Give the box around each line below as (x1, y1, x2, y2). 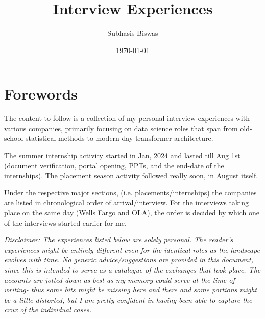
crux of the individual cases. (4, 304, 91, 315)
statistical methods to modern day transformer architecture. (26, 133, 213, 143)
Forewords (4, 83, 78, 104)
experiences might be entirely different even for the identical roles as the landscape (4, 244, 260, 255)
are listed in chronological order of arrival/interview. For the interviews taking (4, 197, 249, 208)
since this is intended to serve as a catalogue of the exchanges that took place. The (4, 264, 261, 275)
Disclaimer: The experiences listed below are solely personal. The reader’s (4, 234, 233, 245)
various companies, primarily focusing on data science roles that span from (4, 123, 238, 133)
